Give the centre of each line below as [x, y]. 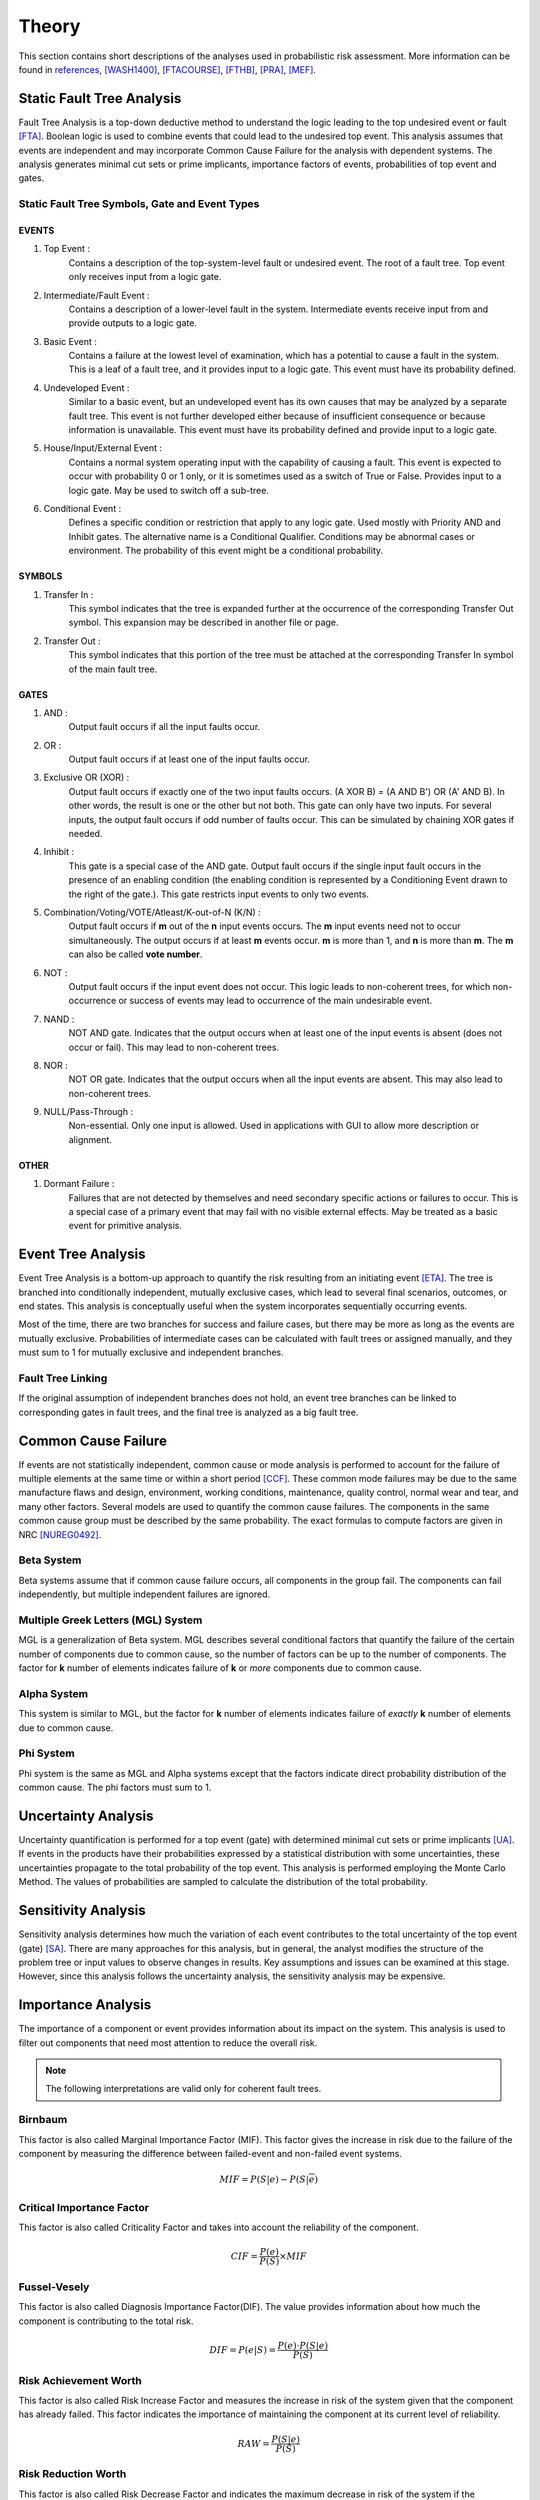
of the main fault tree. [113, 669]
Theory [49, 26]
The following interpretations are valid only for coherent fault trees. [183, 2089]
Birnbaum [43, 2120]
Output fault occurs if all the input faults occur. [164, 727]
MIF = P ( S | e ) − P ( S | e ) [269, 2179]
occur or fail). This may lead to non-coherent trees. [174, 1047]
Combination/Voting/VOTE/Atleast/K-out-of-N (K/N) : [152, 912]
